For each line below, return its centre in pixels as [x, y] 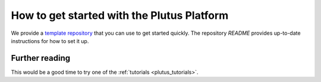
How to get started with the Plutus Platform [120, 15]
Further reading [41, 58]
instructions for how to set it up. [50, 41]
